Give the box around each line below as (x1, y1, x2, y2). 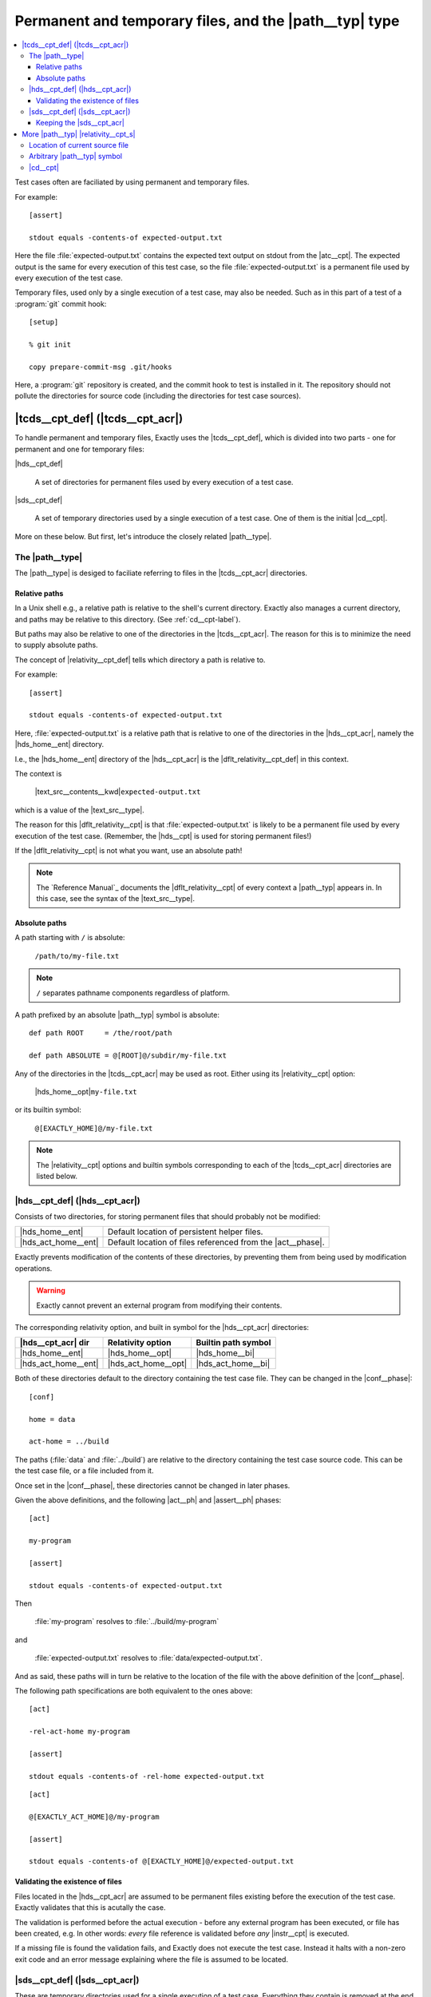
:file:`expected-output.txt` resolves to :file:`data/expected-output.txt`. (34, 1654, 263, 1663)
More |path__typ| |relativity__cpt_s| (22, 129, 136, 139)
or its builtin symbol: (14, 1105, 81, 1114)
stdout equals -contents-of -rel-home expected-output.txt (29, 1772, 265, 1781)
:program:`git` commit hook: (14, 299, 107, 308)
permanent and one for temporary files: (14, 444, 145, 454)
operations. (14, 1263, 53, 1273)
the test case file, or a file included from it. (14, 1466, 154, 1475)
